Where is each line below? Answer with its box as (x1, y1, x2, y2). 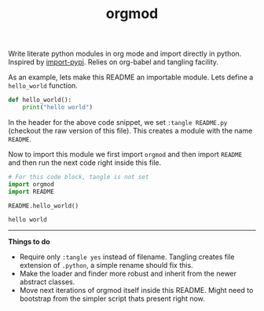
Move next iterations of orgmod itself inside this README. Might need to (19, 286, 254, 295)
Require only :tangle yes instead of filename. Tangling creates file (19, 252, 235, 262)
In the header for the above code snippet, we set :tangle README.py (8, 117, 228, 126)
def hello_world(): (8, 96, 72, 104)
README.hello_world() (8, 202, 79, 210)
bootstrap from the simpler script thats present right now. (19, 294, 206, 303)
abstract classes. (19, 277, 75, 287)
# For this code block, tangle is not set (8, 173, 149, 181)
